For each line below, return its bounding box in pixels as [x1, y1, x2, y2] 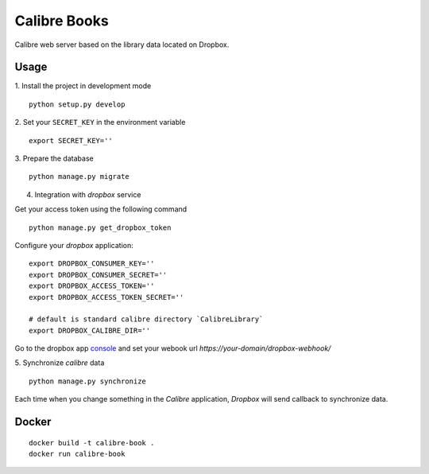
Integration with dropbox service [34, 189, 141, 199]
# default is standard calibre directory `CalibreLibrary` [29, 315, 264, 324]
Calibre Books [14, 12, 109, 29]
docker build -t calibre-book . [29, 438, 155, 447]
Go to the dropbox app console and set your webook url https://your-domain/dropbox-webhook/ [14, 344, 331, 353]
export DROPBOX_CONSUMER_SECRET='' [29, 270, 168, 279]
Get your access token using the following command [14, 204, 187, 214]
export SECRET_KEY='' [29, 136, 113, 145]
